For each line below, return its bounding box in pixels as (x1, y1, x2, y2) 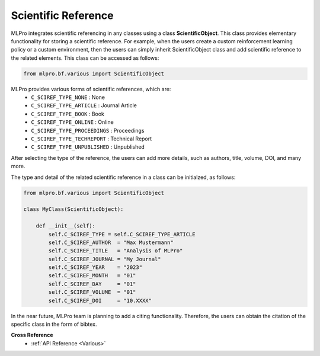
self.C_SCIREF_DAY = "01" (48, 280, 136, 287)
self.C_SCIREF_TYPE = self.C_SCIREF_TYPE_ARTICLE (48, 231, 196, 238)
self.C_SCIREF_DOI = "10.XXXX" (48, 297, 152, 304)
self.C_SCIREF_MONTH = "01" (48, 272, 136, 279)
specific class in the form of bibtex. (11, 320, 97, 328)
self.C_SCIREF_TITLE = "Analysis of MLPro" (48, 248, 183, 254)
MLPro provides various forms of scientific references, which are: (11, 85, 171, 92)
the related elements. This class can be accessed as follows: (11, 54, 159, 62)
